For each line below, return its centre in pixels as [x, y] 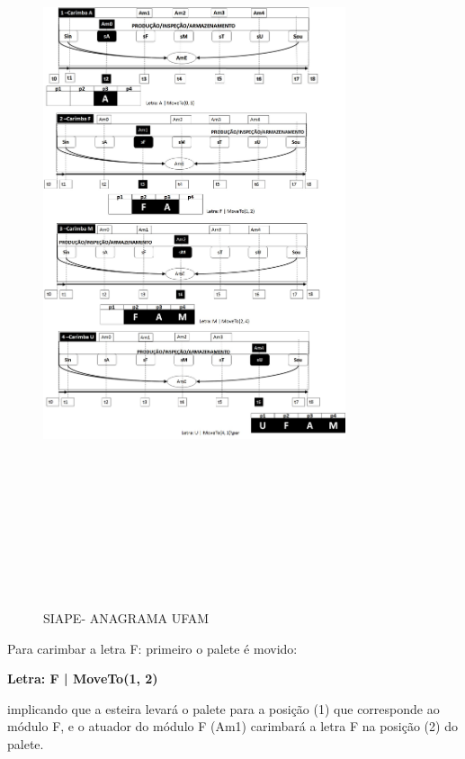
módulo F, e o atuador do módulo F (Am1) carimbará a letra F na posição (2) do [232, 726]
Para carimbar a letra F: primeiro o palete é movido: [152, 648]
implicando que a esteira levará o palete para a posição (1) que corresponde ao [224, 708]
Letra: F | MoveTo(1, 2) [83, 679]
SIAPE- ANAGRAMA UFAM [126, 617]
